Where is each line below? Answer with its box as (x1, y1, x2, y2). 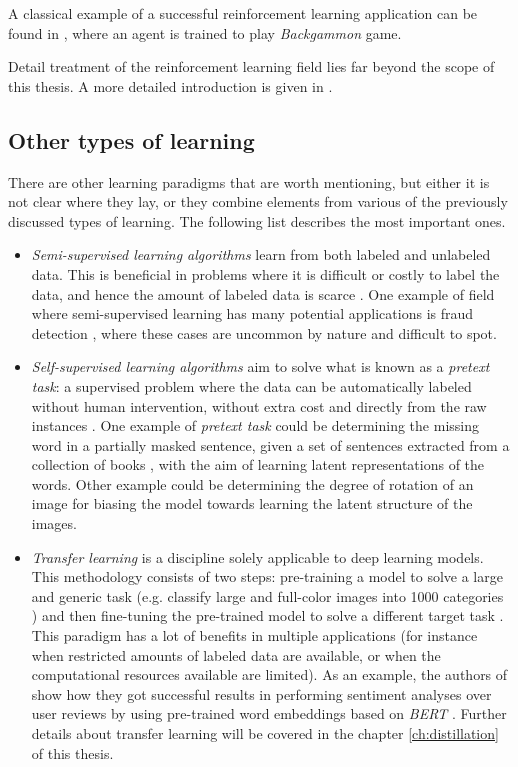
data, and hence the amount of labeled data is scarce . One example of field (31, 283, 495, 304)
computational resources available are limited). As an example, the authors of (31, 664, 508, 685)
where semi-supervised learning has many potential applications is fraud (31, 303, 474, 324)
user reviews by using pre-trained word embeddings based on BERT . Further (31, 703, 507, 724)
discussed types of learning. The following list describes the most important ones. (8, 210, 506, 231)
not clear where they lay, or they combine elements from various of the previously (8, 191, 508, 212)
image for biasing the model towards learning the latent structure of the (31, 493, 473, 514)
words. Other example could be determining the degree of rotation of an (31, 473, 474, 494)
